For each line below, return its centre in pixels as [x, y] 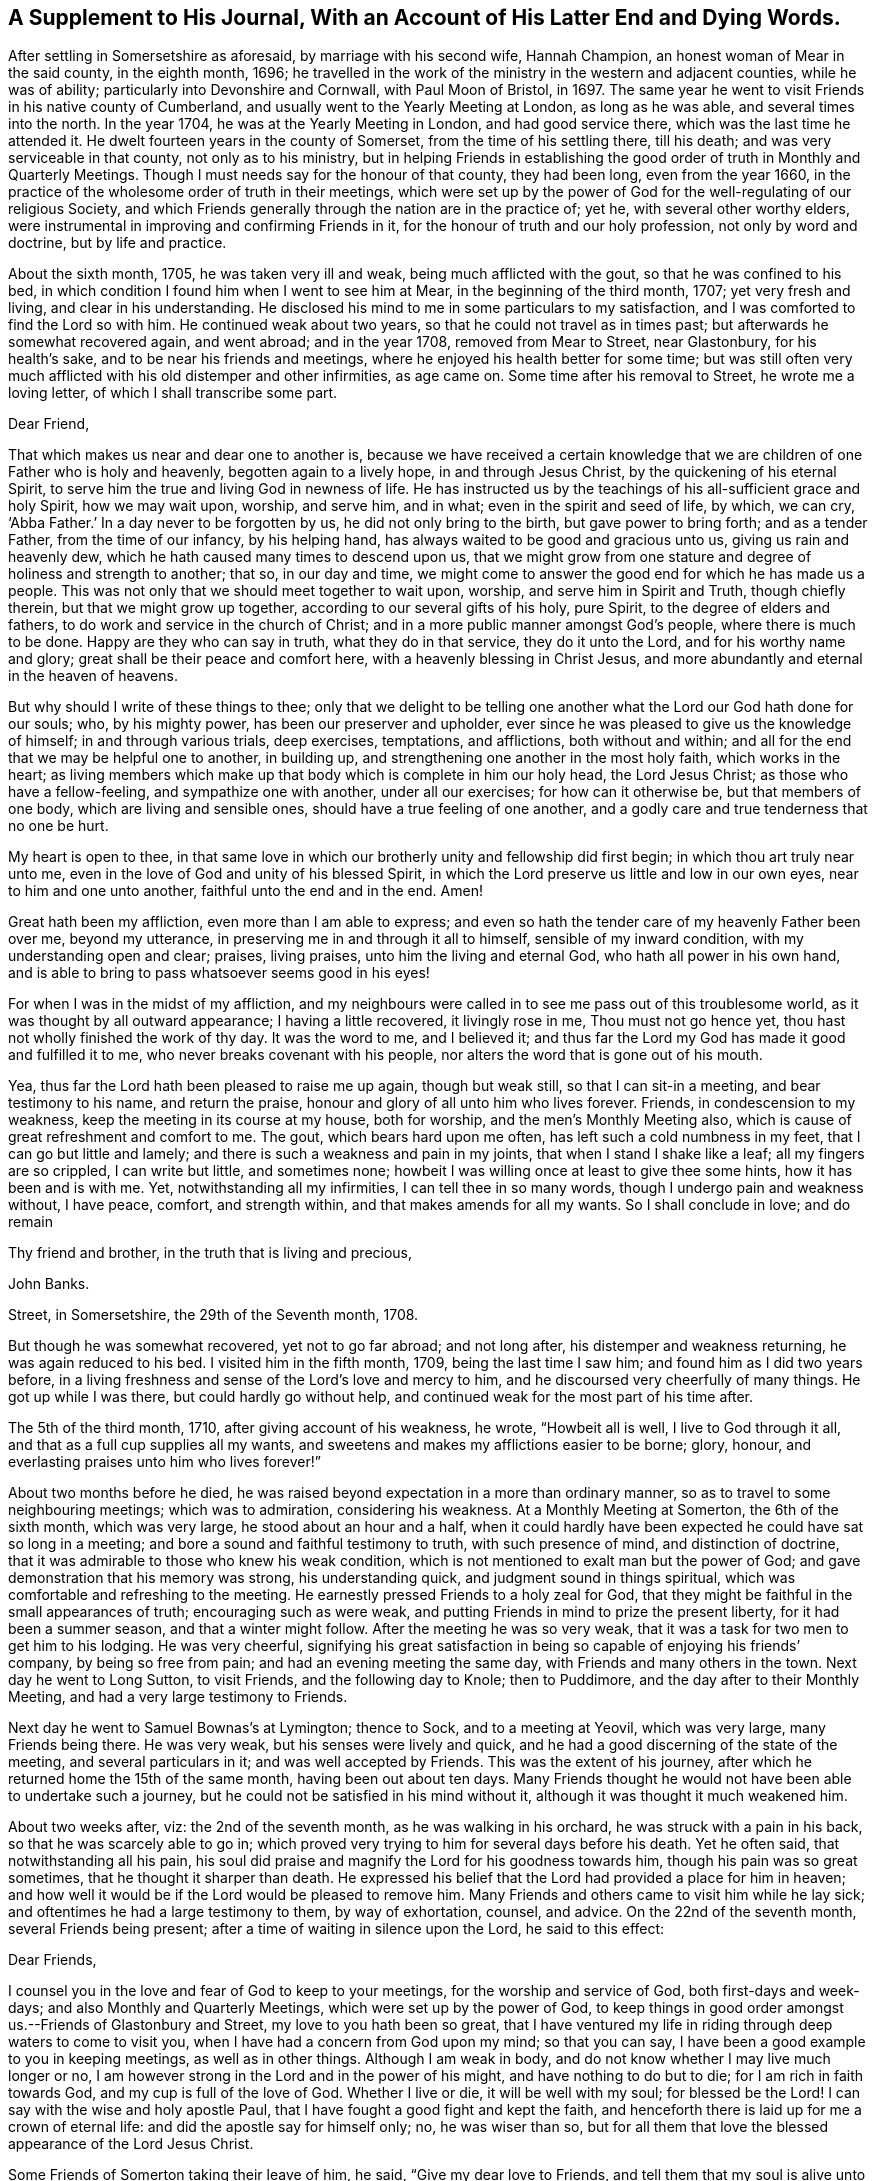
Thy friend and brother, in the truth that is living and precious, [210, 1253]
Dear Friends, [52, 1960]
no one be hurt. [58, 826]
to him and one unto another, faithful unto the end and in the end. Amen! [245, 891]
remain [30, 1222]
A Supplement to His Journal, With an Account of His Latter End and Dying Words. [424, 17]
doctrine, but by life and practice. [117, 243]
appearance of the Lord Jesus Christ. [131, 2144]
